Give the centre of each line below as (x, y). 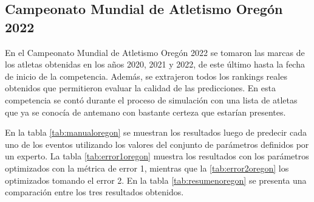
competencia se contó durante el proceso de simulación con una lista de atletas (151, 99)
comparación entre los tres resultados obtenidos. (94, 192)
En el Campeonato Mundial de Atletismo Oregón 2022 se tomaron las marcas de (155, 52)
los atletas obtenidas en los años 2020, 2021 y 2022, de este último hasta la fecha (155, 64)
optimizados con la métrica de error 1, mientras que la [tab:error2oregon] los (147, 168)
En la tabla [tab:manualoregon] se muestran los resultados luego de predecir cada (156, 132)
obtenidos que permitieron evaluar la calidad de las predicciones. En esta (140, 88)
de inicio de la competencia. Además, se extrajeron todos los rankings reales (146, 76)
